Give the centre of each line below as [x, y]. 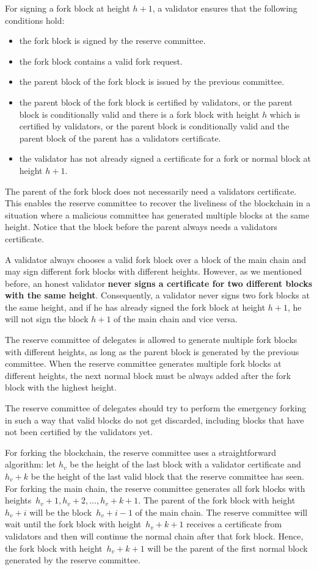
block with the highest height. [61, 387]
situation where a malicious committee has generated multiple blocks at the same [157, 215]
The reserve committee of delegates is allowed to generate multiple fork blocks [151, 340]
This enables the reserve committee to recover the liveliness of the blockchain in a [158, 203]
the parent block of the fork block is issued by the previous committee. [152, 81]
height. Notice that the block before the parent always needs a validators [141, 227]
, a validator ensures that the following [225, 8]
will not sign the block [47, 319]
